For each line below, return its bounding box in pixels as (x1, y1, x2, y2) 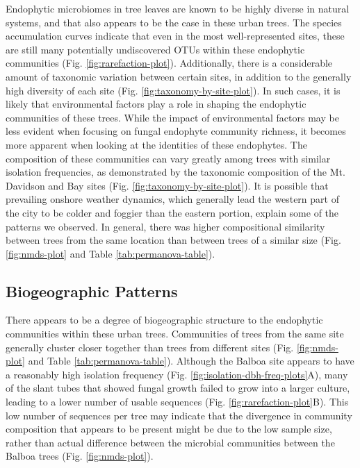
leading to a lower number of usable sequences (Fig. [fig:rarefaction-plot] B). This (6, 394, 349, 409)
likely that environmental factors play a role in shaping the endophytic (6, 97, 306, 111)
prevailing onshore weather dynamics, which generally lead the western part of (6, 192, 339, 206)
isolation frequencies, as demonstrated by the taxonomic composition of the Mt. (6, 165, 345, 179)
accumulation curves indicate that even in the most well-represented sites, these (6, 28, 345, 43)
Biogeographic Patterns (6, 280, 178, 301)
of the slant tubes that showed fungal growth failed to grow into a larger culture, (6, 381, 350, 395)
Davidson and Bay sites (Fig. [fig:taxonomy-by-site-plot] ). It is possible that (6, 178, 329, 192)
